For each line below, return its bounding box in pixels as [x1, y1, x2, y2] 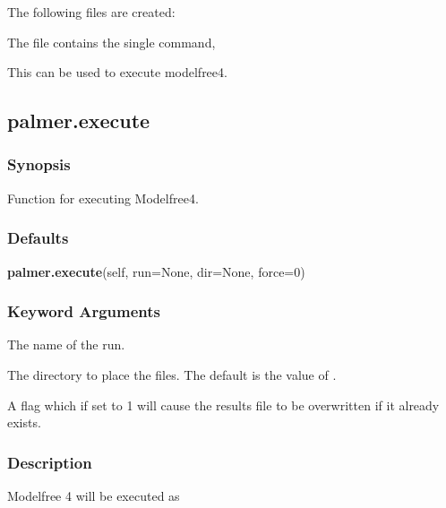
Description [7, 451, 92, 473]
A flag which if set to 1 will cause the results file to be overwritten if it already [7, 395, 440, 414]
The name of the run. [7, 335, 125, 354]
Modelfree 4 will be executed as [7, 486, 180, 504]
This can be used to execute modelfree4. [7, 63, 227, 82]
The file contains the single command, [7, 32, 216, 51]
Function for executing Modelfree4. [7, 188, 199, 207]
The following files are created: [7, 3, 176, 21]
